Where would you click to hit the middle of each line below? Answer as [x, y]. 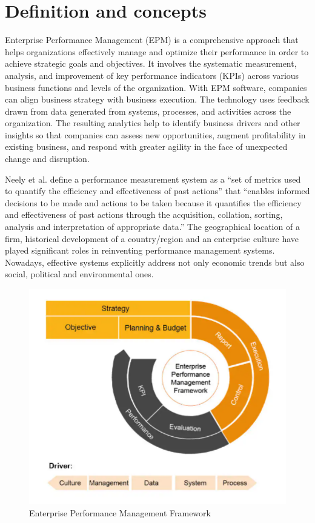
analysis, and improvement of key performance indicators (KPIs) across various [152, 75]
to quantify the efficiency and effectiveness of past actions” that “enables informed [157, 191]
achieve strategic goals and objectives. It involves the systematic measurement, [151, 63]
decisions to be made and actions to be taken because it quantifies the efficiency [153, 202]
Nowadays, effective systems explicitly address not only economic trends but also [155, 262]
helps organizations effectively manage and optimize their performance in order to [157, 51]
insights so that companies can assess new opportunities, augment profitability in [155, 134]
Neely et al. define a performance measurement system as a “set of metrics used [153, 179]
